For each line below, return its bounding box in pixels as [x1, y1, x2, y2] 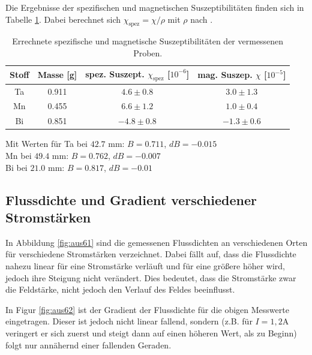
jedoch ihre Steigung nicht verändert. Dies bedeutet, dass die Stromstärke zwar [5, 271, 296, 284]
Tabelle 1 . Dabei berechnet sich [5, 13, 121, 25]
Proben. [133, 46, 163, 59]
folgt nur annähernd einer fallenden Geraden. [5, 338, 172, 351]
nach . [190, 13, 213, 25]
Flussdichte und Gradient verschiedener [5, 190, 257, 209]
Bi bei [5, 161, 28, 173]
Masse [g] [37, 68, 77, 81]
